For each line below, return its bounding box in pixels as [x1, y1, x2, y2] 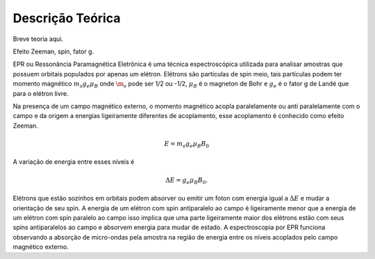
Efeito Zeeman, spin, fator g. [12, 47, 94, 56]
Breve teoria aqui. [12, 35, 64, 43]
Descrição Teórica [12, 10, 121, 26]
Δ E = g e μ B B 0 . [165, 176, 208, 185]
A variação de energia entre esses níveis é [12, 158, 135, 166]
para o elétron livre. [12, 89, 69, 97]
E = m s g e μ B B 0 [164, 140, 210, 149]
